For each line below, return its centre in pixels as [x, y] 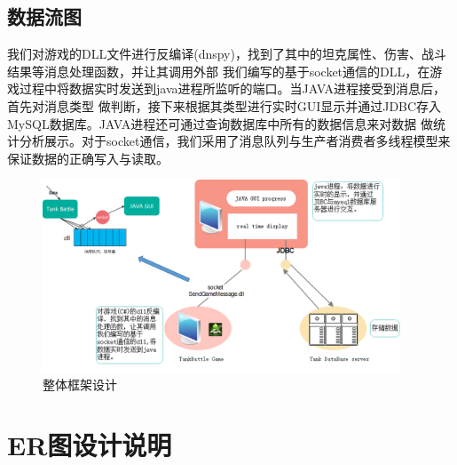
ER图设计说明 [90, 445]
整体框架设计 [80, 384]
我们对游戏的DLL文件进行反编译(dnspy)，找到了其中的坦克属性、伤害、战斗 [227, 54]
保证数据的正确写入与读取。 [88, 158]
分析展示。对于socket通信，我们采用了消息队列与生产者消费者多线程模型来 [235, 141]
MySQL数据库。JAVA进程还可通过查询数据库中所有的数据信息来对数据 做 [220, 123]
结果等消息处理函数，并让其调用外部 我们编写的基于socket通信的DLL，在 [219, 71]
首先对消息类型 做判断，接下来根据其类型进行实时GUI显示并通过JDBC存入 [225, 105]
